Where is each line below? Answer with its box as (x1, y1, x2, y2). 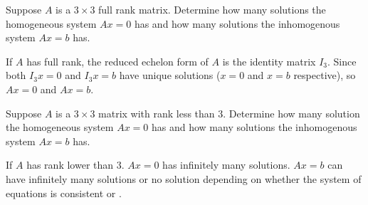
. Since (327, 53, 357, 68)
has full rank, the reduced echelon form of (26, 53, 209, 68)
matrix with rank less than (98, 105, 215, 120)
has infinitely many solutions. (162, 157, 290, 172)
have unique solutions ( (119, 68, 221, 83)
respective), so (293, 68, 356, 83)
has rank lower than (26, 157, 114, 172)
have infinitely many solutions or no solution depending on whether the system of (6, 171, 362, 186)
